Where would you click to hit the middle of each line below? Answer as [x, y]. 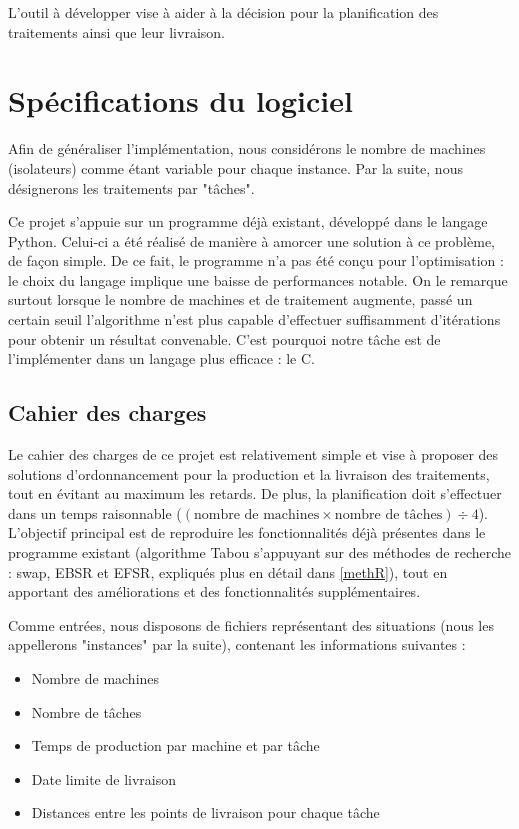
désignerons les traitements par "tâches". [131, 187]
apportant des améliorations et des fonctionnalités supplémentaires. [214, 591]
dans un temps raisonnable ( [95, 512]
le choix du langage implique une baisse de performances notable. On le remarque [258, 279]
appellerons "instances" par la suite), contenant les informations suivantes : [237, 644]
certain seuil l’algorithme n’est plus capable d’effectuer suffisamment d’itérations [254, 319]
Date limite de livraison [103, 778]
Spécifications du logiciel [180, 100]
